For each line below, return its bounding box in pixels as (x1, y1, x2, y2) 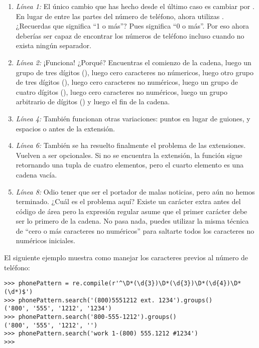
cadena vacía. (16, 169, 57, 180)
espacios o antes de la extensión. (16, 123, 115, 133)
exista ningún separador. (16, 40, 91, 51)
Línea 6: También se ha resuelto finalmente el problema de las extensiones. (16, 140, 246, 150)
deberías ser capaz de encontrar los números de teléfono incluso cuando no (16, 30, 244, 41)
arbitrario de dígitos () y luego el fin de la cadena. (16, 96, 170, 107)
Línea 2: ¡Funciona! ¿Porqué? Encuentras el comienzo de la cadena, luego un (16, 57, 251, 67)
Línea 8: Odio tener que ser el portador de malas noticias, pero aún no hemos (16, 186, 255, 197)
